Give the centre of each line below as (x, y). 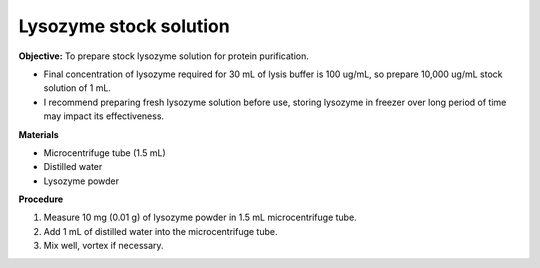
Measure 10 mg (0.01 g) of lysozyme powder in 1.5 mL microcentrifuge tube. (200, 217)
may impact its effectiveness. (104, 116)
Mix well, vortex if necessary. (103, 246)
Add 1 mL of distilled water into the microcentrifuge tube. (160, 231)
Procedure (41, 199)
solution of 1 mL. (77, 88)
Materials (38, 134)
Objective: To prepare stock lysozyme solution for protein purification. (163, 56)
